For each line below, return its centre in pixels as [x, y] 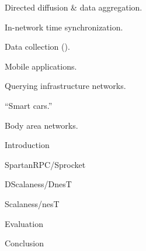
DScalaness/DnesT [38, 184]
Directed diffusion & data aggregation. [74, 7]
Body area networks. [41, 125]
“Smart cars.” [29, 105]
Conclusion [24, 243]
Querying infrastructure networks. [65, 86]
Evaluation [24, 223]
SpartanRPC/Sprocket [45, 164]
